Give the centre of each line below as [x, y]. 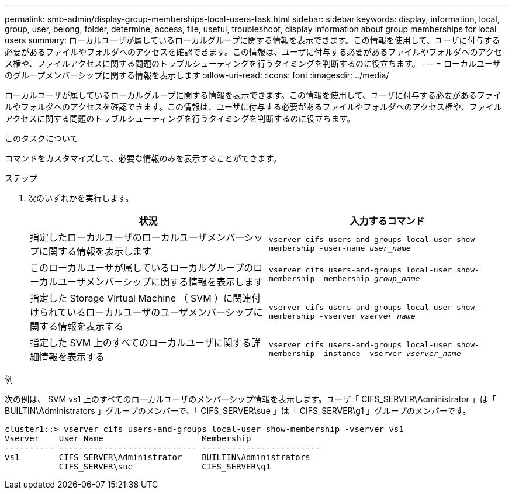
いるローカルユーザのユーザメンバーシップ [160, 312]
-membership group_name [370, 279]
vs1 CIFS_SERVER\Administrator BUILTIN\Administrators [158, 457]
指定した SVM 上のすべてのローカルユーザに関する [141, 343]
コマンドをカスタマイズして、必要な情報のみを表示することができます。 [143, 158]
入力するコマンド [387, 221]
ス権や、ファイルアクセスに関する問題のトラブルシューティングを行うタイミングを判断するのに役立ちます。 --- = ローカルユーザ [253, 63]
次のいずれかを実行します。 [81, 198]
